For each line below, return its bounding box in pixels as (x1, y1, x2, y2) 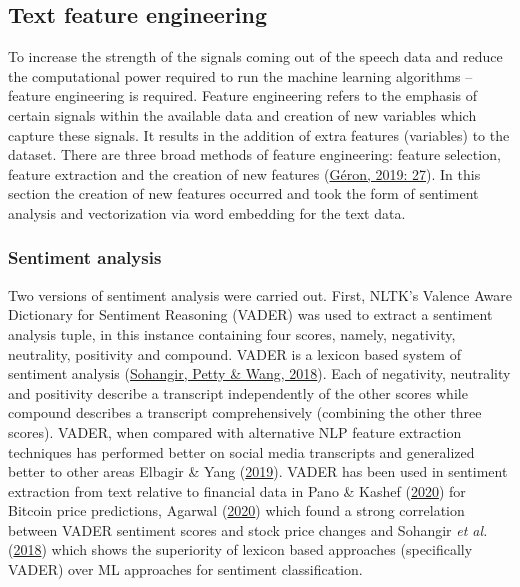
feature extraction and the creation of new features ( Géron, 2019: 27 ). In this (8, 163, 481, 184)
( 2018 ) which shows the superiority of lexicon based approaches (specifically (8, 539, 473, 560)
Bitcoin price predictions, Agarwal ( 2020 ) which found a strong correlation (8, 500, 465, 521)
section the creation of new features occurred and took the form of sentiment (8, 183, 479, 204)
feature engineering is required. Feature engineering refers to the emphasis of (8, 85, 478, 106)
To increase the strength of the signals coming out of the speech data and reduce (8, 46, 503, 67)
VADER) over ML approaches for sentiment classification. (8, 559, 363, 580)
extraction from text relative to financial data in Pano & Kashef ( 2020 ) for (8, 480, 466, 501)
